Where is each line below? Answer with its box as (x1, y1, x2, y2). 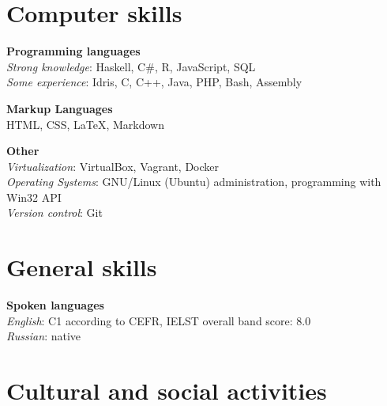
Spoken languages (6, 297, 104, 313)
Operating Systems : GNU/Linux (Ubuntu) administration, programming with (6, 173, 381, 190)
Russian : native (6, 328, 81, 344)
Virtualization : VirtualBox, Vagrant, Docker (6, 157, 219, 174)
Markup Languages (6, 100, 113, 116)
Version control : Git (6, 204, 103, 221)
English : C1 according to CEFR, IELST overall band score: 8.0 (6, 312, 311, 328)
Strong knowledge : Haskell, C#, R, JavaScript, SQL (6, 58, 256, 74)
